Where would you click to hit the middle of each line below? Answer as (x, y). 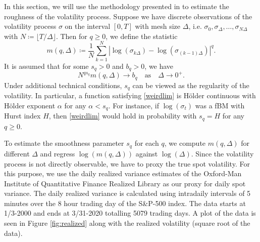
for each (147, 143)
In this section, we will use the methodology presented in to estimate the (117, 6)
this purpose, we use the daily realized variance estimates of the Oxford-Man (123, 173)
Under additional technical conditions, (63, 85)
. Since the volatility (222, 153)
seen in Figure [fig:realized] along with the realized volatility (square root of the (127, 223)
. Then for (71, 36)
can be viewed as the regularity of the (191, 85)
